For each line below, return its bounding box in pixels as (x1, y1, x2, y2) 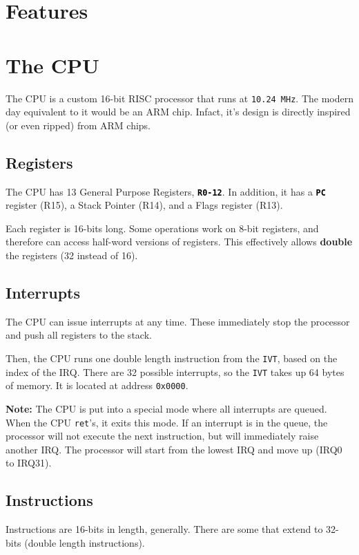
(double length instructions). (24, 535, 145, 549)
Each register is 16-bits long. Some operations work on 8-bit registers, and (6, 220, 319, 235)
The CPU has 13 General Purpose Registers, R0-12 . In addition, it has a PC (6, 184, 326, 198)
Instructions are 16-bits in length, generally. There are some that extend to (6, 522, 323, 536)
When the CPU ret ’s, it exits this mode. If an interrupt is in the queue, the (6, 415, 328, 429)
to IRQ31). (6, 455, 52, 470)
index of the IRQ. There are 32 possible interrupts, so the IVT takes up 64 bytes (6, 364, 345, 379)
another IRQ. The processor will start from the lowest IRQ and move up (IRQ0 (6, 442, 342, 456)
